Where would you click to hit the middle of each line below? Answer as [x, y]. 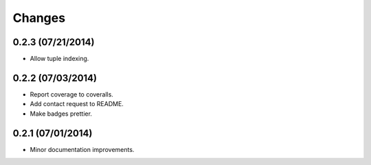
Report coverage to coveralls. [71, 94]
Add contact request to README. [77, 104]
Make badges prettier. [61, 114]
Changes [39, 18]
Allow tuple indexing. [59, 59]
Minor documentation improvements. [82, 149]
